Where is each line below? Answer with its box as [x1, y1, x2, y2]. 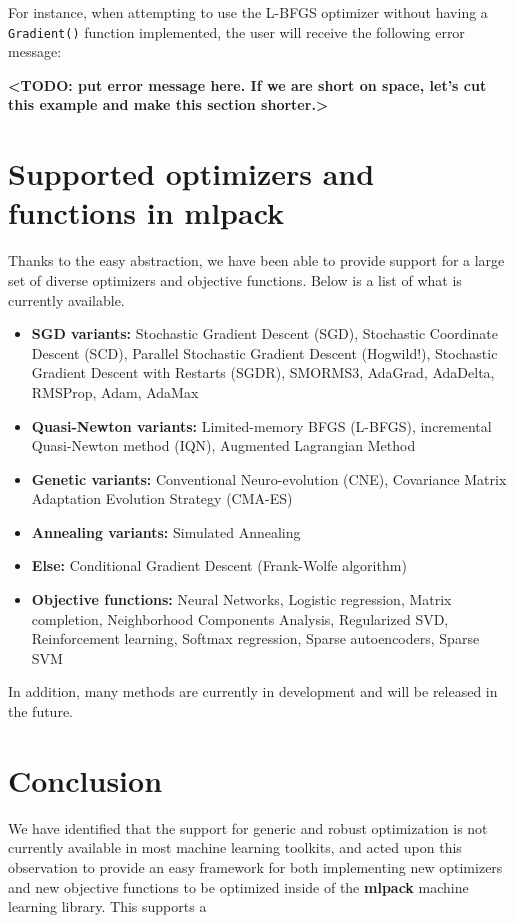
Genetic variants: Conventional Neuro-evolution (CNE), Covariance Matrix [31, 468, 507, 489]
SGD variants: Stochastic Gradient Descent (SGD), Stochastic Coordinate [31, 323, 498, 344]
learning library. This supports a [8, 896, 207, 917]
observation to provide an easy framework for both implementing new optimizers [8, 856, 503, 877]
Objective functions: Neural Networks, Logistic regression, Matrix [31, 589, 452, 610]
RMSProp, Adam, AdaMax [31, 381, 199, 402]
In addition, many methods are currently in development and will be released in [8, 681, 498, 702]
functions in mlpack [8, 192, 285, 233]
